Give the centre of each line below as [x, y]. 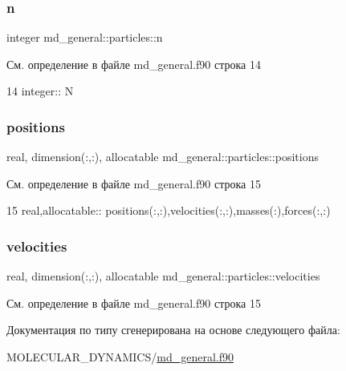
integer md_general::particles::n [85, 37]
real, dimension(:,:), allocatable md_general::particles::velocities [163, 276]
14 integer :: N [40, 91]
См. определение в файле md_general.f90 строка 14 [134, 64]
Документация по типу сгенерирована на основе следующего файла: [173, 330]
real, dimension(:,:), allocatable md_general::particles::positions [163, 157]
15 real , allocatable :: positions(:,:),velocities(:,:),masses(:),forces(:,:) [169, 210]
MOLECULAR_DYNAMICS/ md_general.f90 [120, 357]
